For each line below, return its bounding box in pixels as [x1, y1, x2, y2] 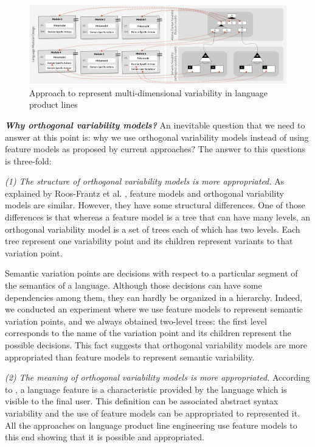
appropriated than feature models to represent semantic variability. [5, 350, 255, 363]
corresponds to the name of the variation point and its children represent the [5, 326, 291, 339]
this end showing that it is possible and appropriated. [5, 431, 204, 443]
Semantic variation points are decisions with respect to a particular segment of [5, 267, 298, 280]
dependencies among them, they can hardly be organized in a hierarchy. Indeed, [5, 290, 303, 303]
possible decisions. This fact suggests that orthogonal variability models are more [5, 339, 308, 351]
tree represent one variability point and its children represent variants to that [5, 234, 293, 247]
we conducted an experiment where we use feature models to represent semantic [5, 303, 303, 315]
